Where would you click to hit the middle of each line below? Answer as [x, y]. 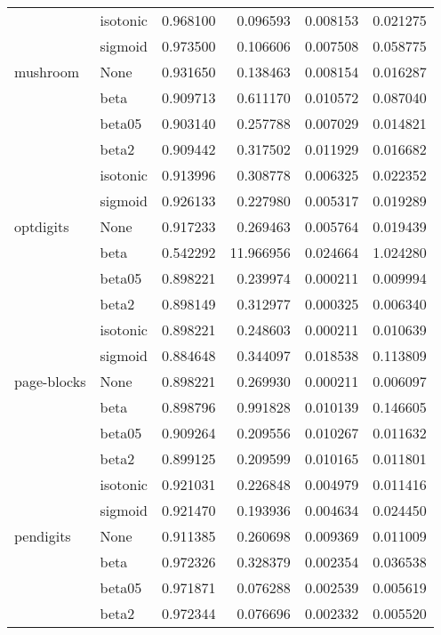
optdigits [42, 226]
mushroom [47, 72]
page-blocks [50, 381]
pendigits [43, 536]
